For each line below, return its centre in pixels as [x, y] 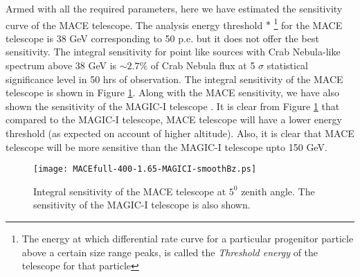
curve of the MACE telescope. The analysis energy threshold [134, 25]
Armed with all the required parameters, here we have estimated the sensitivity [174, 8]
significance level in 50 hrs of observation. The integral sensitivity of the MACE [174, 79]
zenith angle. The [278, 191]
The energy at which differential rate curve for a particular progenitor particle [188, 239]
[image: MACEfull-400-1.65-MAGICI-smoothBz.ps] [145, 169]
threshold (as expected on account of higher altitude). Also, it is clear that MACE [180, 133]
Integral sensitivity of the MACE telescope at [130, 191]
